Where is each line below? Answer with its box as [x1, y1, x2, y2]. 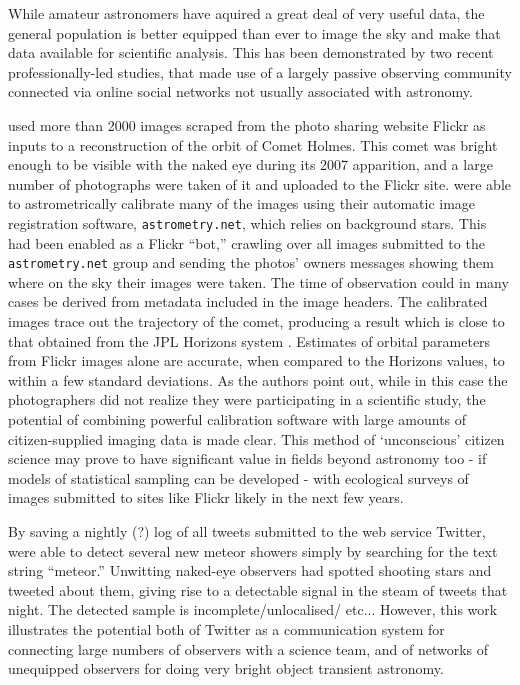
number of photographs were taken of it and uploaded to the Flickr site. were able [8, 173, 512, 194]
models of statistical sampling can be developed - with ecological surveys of [8, 467, 469, 488]
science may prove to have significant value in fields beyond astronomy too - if [8, 448, 487, 469]
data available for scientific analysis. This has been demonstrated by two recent [8, 42, 494, 63]
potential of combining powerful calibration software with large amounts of [8, 409, 467, 429]
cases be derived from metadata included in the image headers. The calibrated [8, 291, 488, 312]
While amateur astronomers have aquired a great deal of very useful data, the [8, 3, 485, 23]
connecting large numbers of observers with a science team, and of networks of [8, 638, 489, 659]
